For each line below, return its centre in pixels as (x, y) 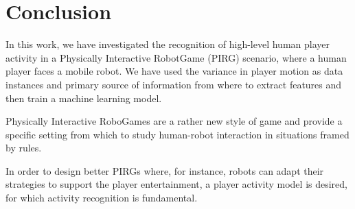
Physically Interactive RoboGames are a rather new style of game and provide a (174, 121)
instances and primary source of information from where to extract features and (174, 84)
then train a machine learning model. (84, 98)
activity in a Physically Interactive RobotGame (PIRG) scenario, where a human (176, 57)
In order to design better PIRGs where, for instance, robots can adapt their (165, 170)
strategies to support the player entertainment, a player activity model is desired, (176, 184)
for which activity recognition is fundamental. (102, 198)
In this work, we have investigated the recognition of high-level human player (168, 44)
